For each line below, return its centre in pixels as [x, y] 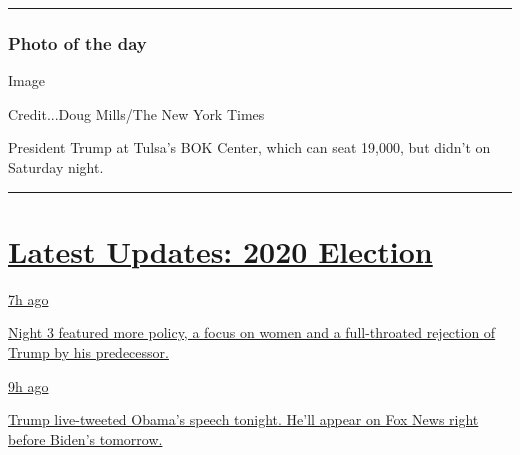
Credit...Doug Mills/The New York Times [136, 113]
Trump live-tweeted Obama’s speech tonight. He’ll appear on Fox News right [243, 419]
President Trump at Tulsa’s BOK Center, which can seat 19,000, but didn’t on [249, 147]
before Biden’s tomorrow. [85, 438]
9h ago [28, 385]
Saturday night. [56, 167]
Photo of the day [77, 42]
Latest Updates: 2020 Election [220, 250]
